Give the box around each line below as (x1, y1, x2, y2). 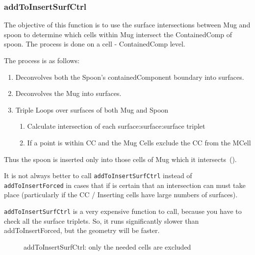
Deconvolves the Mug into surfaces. (15, 88, 122, 98)
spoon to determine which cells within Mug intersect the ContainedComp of (4, 29, 232, 39)
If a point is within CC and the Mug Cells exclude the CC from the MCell (27, 137, 251, 147)
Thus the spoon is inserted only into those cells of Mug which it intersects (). (4, 154, 237, 164)
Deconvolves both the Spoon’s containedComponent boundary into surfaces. (15, 71, 244, 82)
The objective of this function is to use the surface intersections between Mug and (4, 20, 251, 30)
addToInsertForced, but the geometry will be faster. (4, 225, 160, 235)
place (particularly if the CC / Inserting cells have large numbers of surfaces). (4, 189, 238, 200)
